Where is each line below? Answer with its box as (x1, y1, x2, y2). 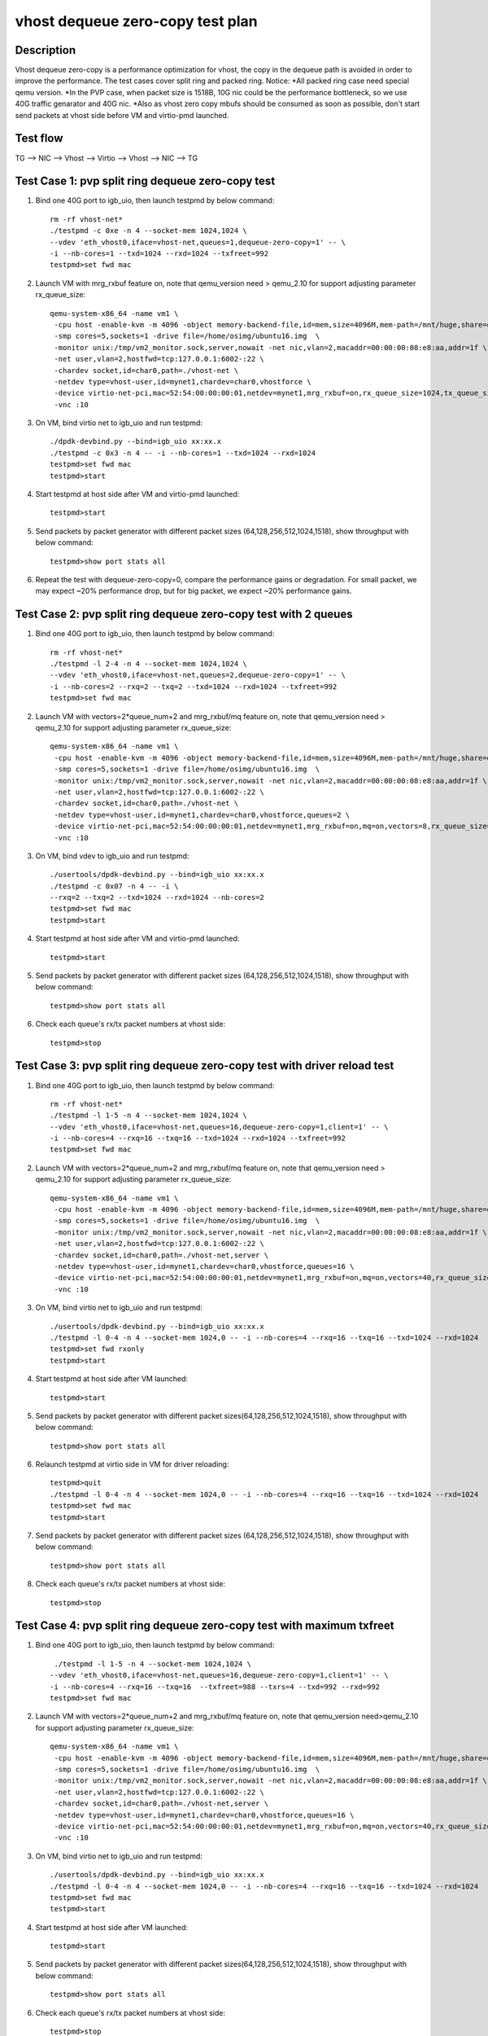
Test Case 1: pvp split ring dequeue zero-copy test (15, 174, 276, 188)
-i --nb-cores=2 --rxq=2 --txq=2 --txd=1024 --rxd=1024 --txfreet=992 (50, 682, 338, 691)
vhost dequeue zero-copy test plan (15, 12, 258, 30)
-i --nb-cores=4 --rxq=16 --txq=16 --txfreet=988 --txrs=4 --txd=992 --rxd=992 (50, 1682, 381, 1692)
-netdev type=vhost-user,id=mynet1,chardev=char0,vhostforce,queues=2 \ (54, 810, 351, 819)
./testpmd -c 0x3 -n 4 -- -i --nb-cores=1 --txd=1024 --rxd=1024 (50, 448, 316, 458)
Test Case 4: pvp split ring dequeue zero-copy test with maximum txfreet (15, 1619, 394, 1633)
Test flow (15, 131, 63, 146)
